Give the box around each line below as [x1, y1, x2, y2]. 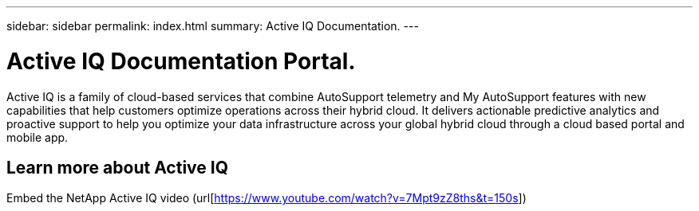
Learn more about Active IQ [6, 157, 228, 178]
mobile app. [6, 130, 69, 144]
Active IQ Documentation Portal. [6, 47, 356, 75]
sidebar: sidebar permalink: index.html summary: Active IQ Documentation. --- [6, 19, 419, 33]
